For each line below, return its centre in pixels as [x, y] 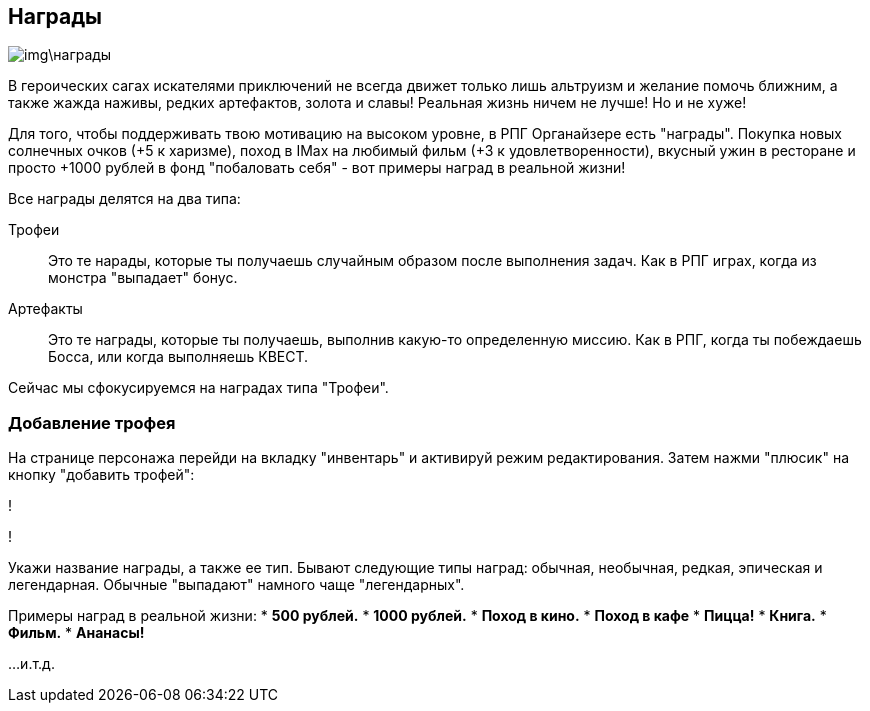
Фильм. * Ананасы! [76, 633]
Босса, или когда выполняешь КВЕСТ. [178, 357]
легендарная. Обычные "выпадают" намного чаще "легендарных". [236, 585]
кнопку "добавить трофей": [101, 475]
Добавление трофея [92, 422]
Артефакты [45, 309]
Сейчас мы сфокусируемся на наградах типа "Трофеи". [198, 388]
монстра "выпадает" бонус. [143, 278]
